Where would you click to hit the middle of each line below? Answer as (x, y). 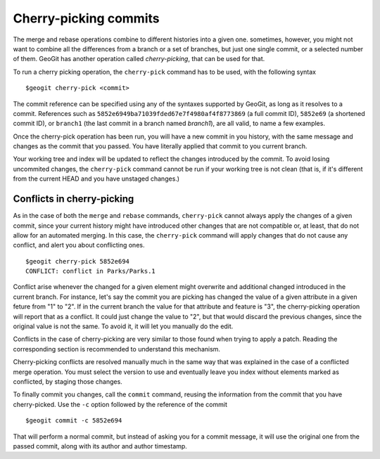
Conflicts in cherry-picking (74, 199)
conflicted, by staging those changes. (68, 382)
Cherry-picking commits (86, 18)
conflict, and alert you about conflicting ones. (79, 245)
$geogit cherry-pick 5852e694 (78, 261)
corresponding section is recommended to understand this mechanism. (117, 349)
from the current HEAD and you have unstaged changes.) (96, 179)
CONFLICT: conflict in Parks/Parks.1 (91, 271)
